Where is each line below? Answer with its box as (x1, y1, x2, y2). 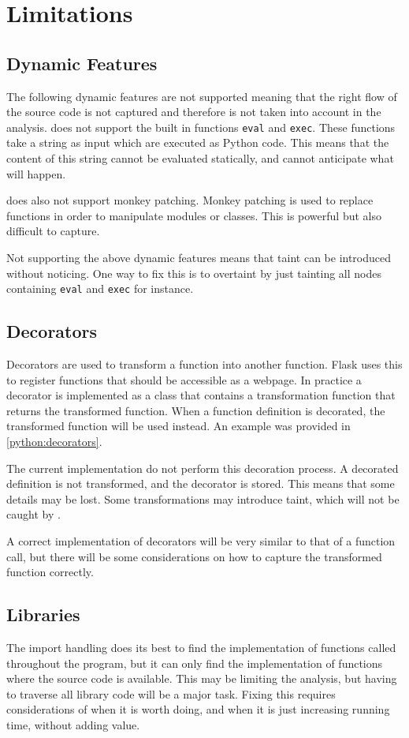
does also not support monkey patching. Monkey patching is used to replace (6, 192, 374, 208)
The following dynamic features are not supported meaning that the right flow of (6, 88, 397, 104)
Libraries (6, 602, 80, 627)
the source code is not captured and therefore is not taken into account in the (6, 103, 381, 120)
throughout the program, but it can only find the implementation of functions (6, 654, 383, 671)
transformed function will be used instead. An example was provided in (6, 418, 351, 434)
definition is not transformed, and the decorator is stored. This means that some (6, 475, 395, 492)
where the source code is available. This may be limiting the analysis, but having (6, 670, 397, 687)
